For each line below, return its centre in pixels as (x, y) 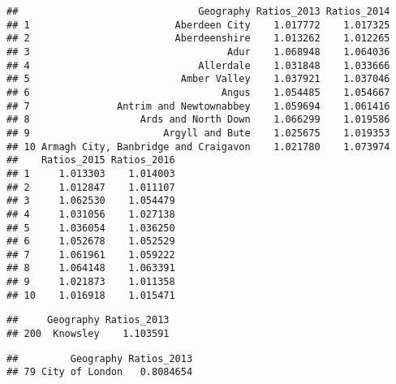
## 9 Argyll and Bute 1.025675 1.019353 (198, 133)
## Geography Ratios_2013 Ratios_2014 (198, 11)
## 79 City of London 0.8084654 (100, 372)
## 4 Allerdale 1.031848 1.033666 (198, 65)
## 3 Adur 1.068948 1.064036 (198, 52)
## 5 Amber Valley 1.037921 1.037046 (198, 79)
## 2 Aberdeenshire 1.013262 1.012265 (198, 39)
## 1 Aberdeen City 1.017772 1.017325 (198, 25)
